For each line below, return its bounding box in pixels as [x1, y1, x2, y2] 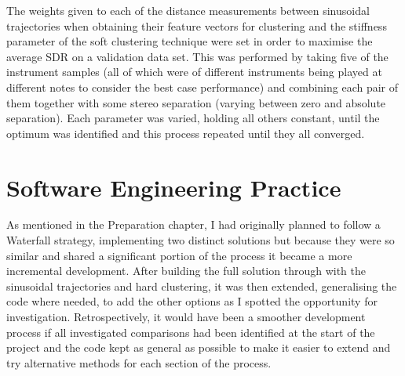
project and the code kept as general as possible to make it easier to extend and [6, 339, 391, 356]
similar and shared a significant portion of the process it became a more [6, 247, 352, 263]
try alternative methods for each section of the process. [6, 354, 272, 371]
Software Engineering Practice [6, 171, 341, 203]
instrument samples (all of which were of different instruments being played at [6, 63, 382, 80]
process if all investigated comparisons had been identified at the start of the [6, 324, 375, 340]
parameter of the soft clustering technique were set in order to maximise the [6, 33, 373, 49]
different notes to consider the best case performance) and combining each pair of [6, 78, 399, 95]
